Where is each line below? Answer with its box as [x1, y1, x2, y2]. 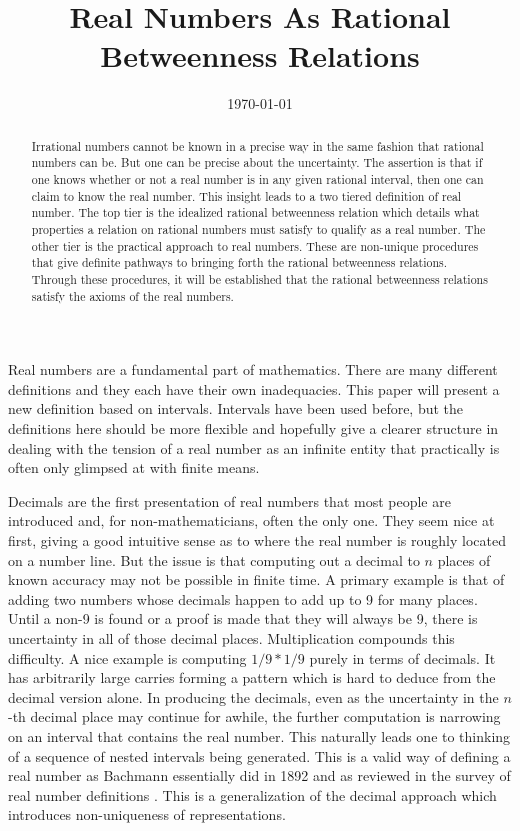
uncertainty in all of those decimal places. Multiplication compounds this [8, 627, 455, 648]
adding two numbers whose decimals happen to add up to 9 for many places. [8, 588, 478, 609]
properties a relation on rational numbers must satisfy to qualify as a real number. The [31, 220, 486, 237]
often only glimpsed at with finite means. [8, 457, 260, 478]
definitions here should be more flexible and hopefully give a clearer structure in [8, 418, 499, 439]
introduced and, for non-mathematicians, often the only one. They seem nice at [8, 510, 495, 531]
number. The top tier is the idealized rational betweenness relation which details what [31, 204, 480, 221]
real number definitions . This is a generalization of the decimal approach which [8, 784, 497, 805]
